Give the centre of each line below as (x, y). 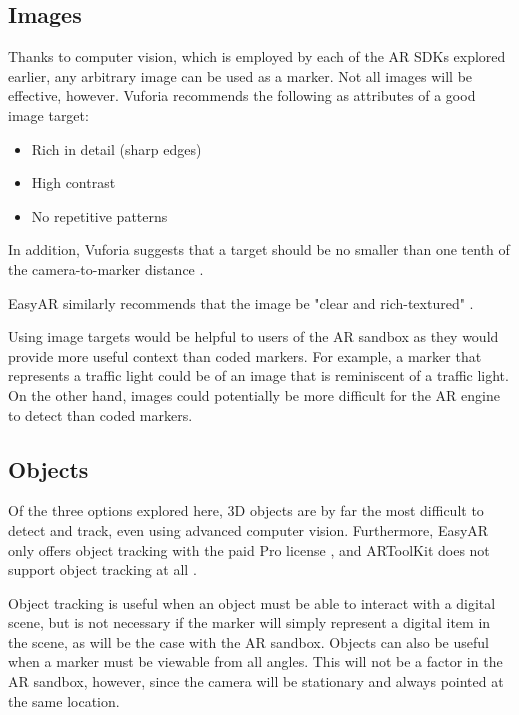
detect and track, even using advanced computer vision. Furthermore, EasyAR (248, 529)
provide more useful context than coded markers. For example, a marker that (245, 355)
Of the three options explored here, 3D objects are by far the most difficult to (246, 510)
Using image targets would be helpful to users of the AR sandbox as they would (253, 336)
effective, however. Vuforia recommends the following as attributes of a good (242, 95)
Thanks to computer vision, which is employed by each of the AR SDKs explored (257, 56)
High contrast (73, 182)
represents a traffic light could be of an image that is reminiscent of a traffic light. (258, 375)
